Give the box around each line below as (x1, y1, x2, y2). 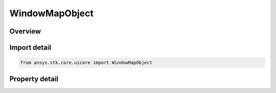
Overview (9, 27, 41, 36)
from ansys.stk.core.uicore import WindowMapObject (20, 60, 153, 66)
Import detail (9, 43, 51, 52)
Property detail (9, 74, 59, 83)
